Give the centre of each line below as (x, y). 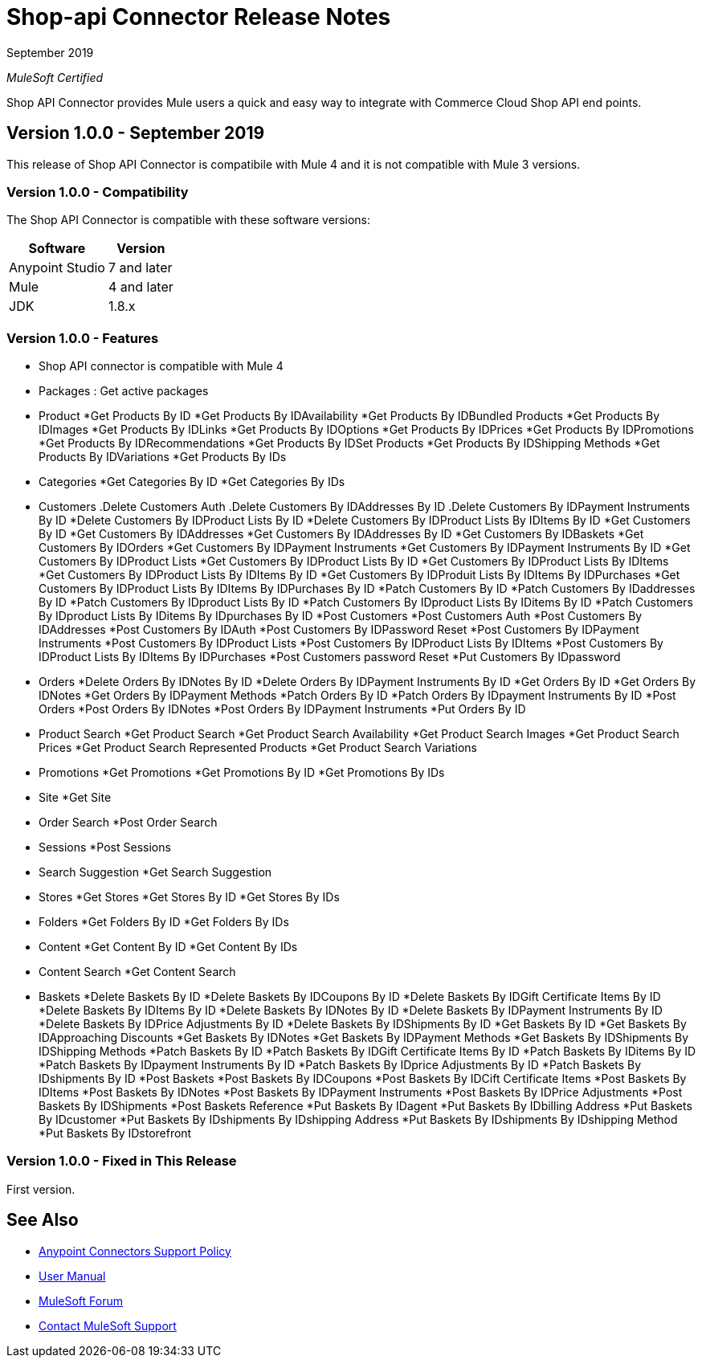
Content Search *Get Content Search (137, 972)
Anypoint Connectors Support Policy (135, 1251)
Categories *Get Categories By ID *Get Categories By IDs (192, 482)
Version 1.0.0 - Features (83, 338)
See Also (43, 1220)
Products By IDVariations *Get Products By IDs (163, 457)
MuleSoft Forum (81, 1301)
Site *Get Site (75, 798)
